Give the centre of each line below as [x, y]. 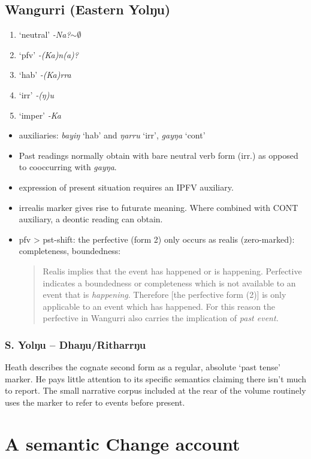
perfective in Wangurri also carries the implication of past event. [161, 318]
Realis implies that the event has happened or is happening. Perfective [172, 271]
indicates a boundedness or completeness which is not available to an [169, 283]
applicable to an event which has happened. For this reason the [159, 306]
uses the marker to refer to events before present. [95, 402]
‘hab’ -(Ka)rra [45, 75]
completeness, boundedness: [70, 251]
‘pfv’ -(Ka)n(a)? [49, 54]
